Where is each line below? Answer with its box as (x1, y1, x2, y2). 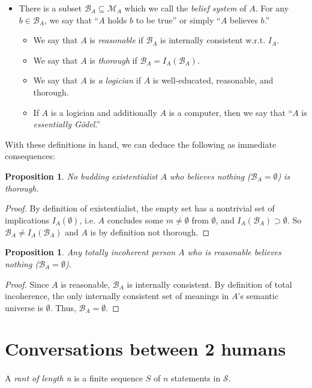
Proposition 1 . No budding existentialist (5, 169, 158, 182)
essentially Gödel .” (33, 118, 100, 130)
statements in (170, 372, 221, 384)
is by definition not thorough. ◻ (90, 225, 210, 238)
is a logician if (89, 74, 141, 86)
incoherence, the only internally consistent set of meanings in (5, 289, 229, 302)
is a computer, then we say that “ (169, 106, 293, 118)
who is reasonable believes (187, 246, 281, 258)
